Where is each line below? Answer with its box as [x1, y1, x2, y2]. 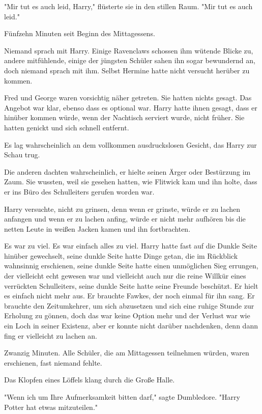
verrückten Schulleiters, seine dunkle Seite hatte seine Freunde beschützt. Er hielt [4, 280, 258, 291]
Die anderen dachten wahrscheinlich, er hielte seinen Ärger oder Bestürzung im [4, 166, 251, 177]
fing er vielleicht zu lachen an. [4, 330, 97, 341]
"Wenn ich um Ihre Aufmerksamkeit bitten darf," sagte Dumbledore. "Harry [4, 392, 240, 402]
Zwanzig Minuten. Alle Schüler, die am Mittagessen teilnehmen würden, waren [4, 347, 249, 358]
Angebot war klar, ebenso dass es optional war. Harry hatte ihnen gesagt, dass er [4, 102, 257, 113]
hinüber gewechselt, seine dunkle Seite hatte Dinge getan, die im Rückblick [4, 250, 238, 261]
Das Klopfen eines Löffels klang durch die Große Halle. [4, 374, 175, 385]
